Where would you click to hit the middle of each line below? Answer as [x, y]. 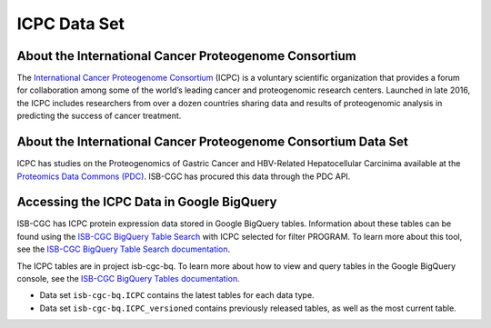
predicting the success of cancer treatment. [99, 116]
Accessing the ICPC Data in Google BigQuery [147, 202]
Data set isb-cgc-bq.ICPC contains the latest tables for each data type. [177, 295]
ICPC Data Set [71, 24]
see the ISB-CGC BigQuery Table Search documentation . [124, 249]
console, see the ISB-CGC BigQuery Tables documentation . [128, 278]
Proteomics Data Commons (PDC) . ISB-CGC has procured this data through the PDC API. [184, 176]
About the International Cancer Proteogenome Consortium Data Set [212, 142]
